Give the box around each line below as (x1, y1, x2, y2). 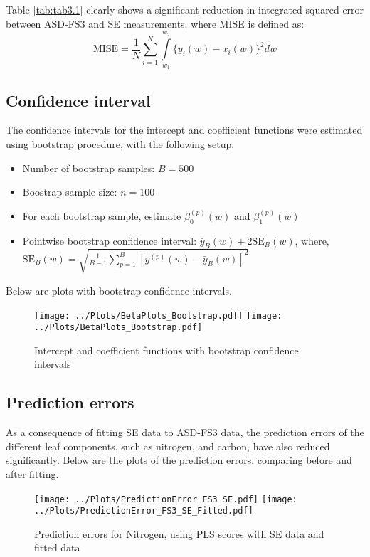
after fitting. (6, 466, 59, 481)
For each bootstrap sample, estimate (22, 208, 181, 223)
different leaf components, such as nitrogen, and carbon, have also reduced (6, 438, 330, 453)
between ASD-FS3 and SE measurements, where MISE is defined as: (6, 16, 305, 31)
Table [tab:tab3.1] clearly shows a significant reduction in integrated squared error (6, 2, 364, 16)
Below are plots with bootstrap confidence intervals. (6, 282, 232, 297)
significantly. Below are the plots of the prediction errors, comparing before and (6, 452, 352, 467)
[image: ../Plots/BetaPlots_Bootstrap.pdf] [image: (34, 310, 282, 321)
